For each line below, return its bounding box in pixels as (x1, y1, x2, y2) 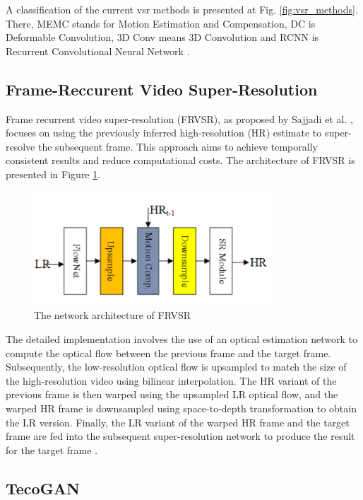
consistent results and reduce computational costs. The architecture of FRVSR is (6, 153, 355, 168)
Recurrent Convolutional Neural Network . (6, 43, 190, 58)
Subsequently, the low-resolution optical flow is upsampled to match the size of (6, 359, 347, 374)
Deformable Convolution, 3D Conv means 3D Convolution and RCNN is (6, 30, 319, 45)
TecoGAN (6, 477, 80, 499)
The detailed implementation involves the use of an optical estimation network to (6, 331, 358, 346)
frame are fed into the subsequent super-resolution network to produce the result (6, 429, 355, 443)
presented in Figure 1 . (6, 166, 101, 181)
